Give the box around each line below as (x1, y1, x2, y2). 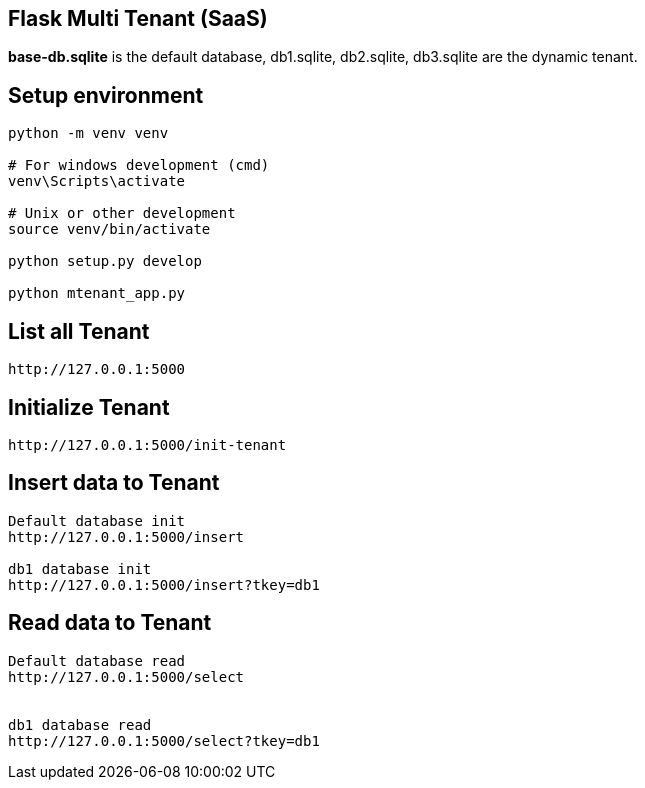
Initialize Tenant (8, 394, 170, 420)
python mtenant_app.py (8, 285, 186, 302)
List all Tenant (8, 318, 150, 344)
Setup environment (8, 82, 204, 108)
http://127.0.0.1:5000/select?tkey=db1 (8, 732, 320, 749)
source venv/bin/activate (8, 221, 211, 238)
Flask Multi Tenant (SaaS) (8, 6, 268, 31)
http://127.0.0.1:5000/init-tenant (8, 436, 287, 453)
